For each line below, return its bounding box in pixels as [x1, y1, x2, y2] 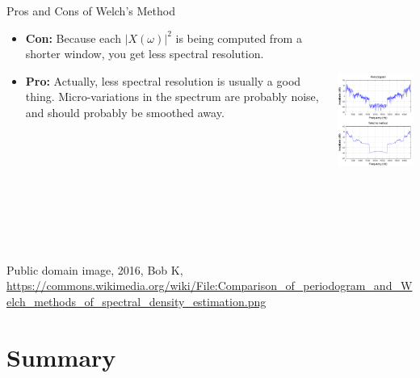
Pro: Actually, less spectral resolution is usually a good [25, 72, 301, 89]
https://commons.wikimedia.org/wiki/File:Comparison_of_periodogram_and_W [6, 277, 413, 294]
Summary [6, 340, 116, 373]
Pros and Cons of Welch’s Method [6, 2, 175, 19]
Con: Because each [25, 29, 121, 46]
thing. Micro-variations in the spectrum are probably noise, [25, 88, 319, 105]
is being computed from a [175, 29, 302, 46]
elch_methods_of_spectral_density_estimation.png [6, 292, 267, 309]
